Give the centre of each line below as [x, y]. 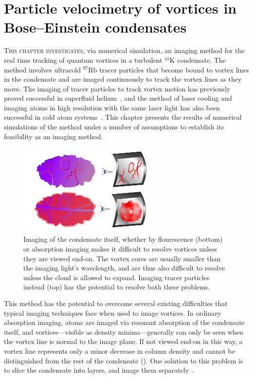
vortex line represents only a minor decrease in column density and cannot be [119, 351]
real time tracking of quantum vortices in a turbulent [83, 60]
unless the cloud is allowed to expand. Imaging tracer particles [117, 277]
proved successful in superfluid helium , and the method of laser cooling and [118, 98]
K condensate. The [198, 60]
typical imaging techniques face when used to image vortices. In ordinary [113, 313]
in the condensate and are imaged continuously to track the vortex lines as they [123, 79]
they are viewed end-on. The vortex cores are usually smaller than [122, 258]
